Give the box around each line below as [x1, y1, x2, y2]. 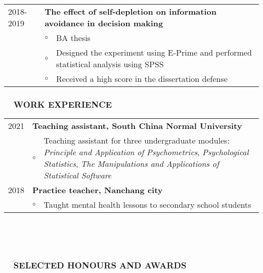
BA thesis [56, 32, 91, 43]
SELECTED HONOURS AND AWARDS [13, 259, 187, 271]
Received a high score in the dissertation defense [56, 73, 228, 84]
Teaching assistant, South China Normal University [32, 120, 242, 132]
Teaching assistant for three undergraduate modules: [43, 134, 230, 147]
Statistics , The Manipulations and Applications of [43, 158, 219, 170]
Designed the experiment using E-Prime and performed [56, 47, 252, 58]
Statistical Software [43, 169, 112, 181]
